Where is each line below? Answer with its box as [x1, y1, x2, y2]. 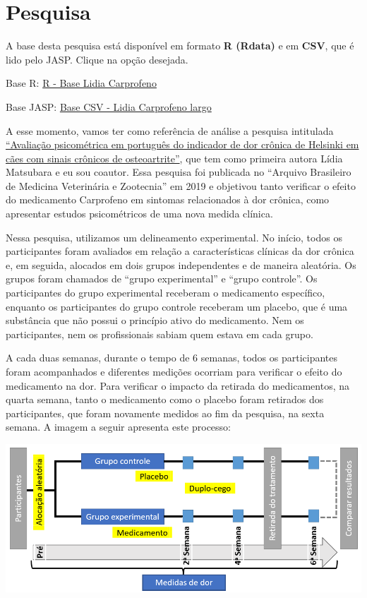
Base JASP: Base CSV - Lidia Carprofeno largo [6, 99, 212, 114]
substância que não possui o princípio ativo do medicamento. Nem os [6, 313, 304, 328]
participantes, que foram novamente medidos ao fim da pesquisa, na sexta [6, 405, 325, 420]
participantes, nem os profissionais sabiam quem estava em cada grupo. [6, 326, 313, 341]
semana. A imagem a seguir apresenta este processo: [6, 419, 231, 434]
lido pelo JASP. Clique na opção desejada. [6, 52, 188, 66]
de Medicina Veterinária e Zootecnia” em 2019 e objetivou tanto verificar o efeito [6, 178, 356, 193]
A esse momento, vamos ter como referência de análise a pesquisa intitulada [6, 123, 334, 138]
